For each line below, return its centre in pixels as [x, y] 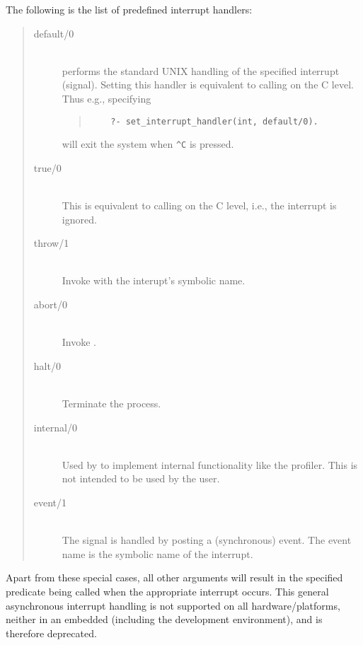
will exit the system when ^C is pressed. [148, 144]
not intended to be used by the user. [141, 478]
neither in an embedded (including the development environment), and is [164, 619]
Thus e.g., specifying [106, 98]
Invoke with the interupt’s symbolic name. [154, 280]
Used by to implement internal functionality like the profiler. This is [210, 464]
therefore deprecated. [51, 633]
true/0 [47, 167]
